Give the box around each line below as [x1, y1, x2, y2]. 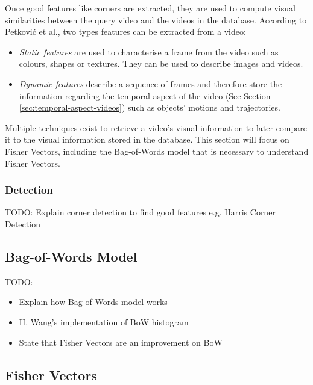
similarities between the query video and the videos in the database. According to [5, 13, 307, 26]
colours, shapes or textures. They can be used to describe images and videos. [19, 57, 303, 70]
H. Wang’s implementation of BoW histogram [19, 315, 189, 328]
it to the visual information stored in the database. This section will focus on [5, 133, 289, 146]
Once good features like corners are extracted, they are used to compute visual [5, 2, 296, 14]
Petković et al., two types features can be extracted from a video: [5, 25, 246, 38]
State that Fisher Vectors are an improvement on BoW [19, 336, 223, 348]
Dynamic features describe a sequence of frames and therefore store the [19, 77, 282, 90]
